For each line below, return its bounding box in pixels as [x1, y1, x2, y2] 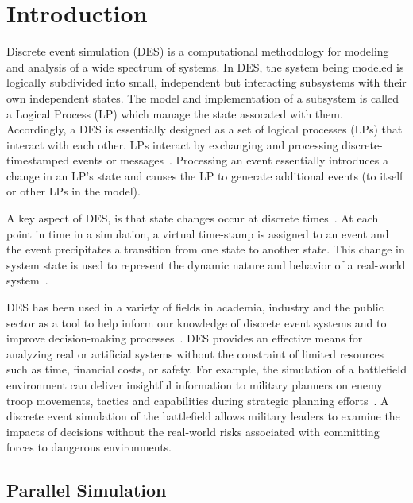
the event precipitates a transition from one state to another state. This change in [6, 241, 405, 257]
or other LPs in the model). [6, 183, 141, 199]
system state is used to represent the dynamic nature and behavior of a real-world [6, 256, 406, 273]
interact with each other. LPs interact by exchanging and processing [6, 136, 338, 153]
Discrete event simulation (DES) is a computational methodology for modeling [6, 43, 389, 60]
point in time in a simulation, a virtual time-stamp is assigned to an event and [6, 225, 389, 242]
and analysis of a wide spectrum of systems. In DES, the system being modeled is [6, 58, 404, 75]
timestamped [6, 152, 70, 168]
